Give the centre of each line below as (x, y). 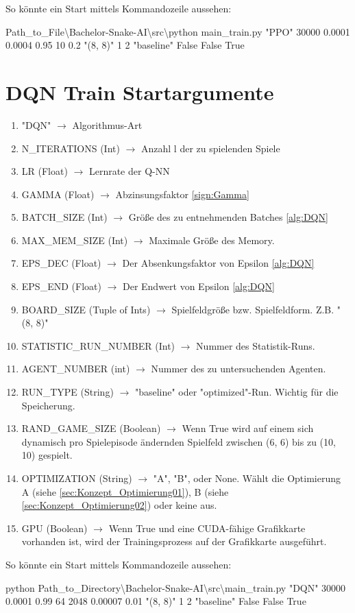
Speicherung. (48, 405)
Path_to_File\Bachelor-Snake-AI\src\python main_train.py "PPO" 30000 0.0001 (178, 31)
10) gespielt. (47, 455)
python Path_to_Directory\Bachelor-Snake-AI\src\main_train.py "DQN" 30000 (176, 587)
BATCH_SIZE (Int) (64, 217)
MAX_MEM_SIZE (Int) (75, 240)
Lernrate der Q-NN (129, 171)
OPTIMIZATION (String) (77, 478)
